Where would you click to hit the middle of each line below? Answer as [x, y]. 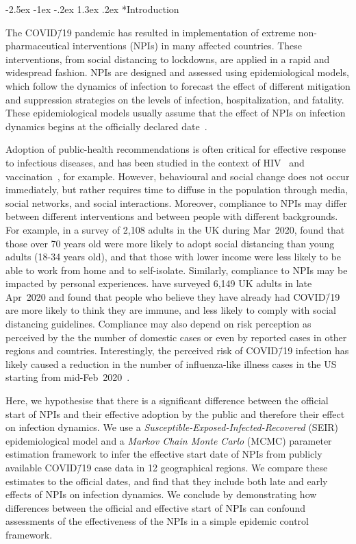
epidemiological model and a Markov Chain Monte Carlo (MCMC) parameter [169, 440]
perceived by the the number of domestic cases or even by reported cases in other [176, 337]
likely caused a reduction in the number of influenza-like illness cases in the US [171, 363]
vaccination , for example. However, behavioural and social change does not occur [178, 176]
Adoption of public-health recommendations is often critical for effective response [176, 149]
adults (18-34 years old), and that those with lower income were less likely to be [174, 257]
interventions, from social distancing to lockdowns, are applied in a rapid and [168, 59]
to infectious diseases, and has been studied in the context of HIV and [155, 162]
